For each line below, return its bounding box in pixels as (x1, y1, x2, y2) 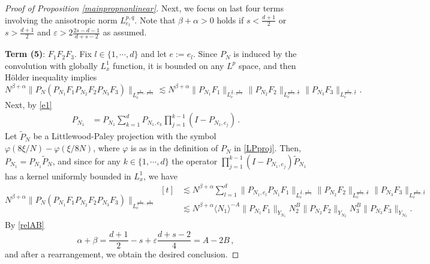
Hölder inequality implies (5, 71, 97, 83)
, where (93, 142, 120, 154)
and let (141, 47, 167, 60)
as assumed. (103, 26, 147, 38)
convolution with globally (5, 59, 98, 71)
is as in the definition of (131, 142, 218, 154)
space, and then (238, 59, 296, 71)
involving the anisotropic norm (5, 13, 118, 26)
